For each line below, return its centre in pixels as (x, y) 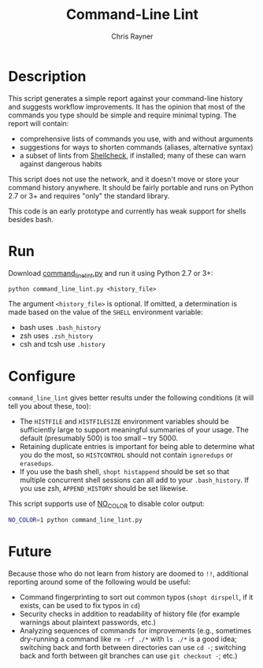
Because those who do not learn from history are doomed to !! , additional (128, 573)
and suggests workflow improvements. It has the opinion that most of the (127, 106)
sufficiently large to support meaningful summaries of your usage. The (134, 430)
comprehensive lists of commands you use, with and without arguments (136, 139)
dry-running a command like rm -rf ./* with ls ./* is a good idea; (128, 639)
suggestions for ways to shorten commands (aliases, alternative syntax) (136, 147)
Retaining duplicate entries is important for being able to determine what (137, 447)
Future (30, 552)
